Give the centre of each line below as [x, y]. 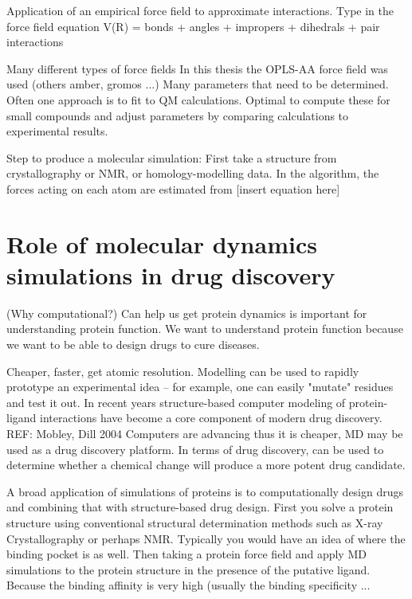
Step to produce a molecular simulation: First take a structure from [172, 157]
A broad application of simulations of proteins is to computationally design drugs [205, 491]
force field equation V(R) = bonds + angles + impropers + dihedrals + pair [193, 26]
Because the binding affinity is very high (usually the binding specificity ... [188, 585]
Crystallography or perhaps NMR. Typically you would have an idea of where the [206, 538]
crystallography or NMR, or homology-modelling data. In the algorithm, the [193, 173]
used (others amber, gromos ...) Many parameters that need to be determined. [198, 84]
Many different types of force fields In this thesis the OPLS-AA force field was [197, 68]
